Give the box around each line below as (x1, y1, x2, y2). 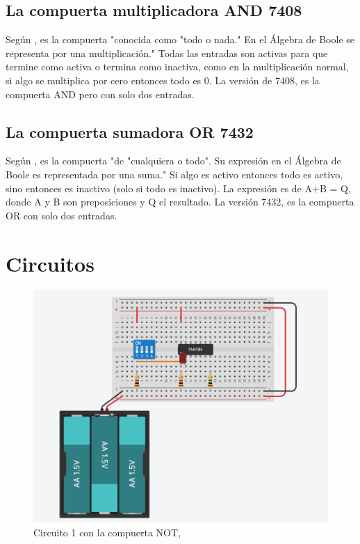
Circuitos (6, 249, 95, 277)
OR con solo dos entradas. (6, 208, 117, 222)
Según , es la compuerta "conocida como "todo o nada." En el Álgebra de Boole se (6, 32, 355, 47)
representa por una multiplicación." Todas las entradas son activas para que (6, 45, 328, 60)
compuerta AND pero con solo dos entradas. (6, 86, 195, 101)
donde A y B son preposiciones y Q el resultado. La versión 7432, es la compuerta (6, 194, 354, 209)
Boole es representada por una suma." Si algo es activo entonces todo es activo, (6, 166, 343, 181)
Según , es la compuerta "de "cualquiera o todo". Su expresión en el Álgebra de (6, 153, 341, 168)
